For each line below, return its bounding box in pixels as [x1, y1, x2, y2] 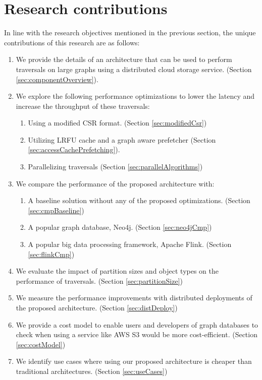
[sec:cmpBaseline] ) [28, 205, 84, 215]
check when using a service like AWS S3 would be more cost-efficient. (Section [16, 329, 257, 340]
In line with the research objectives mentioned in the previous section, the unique [4, 27, 256, 38]
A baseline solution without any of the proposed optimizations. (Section [28, 195, 250, 206]
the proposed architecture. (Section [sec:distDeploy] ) [16, 302, 178, 312]
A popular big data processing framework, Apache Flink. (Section [28, 239, 232, 249]
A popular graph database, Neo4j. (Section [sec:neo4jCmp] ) [28, 222, 212, 232]
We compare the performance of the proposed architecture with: [16, 178, 215, 188]
